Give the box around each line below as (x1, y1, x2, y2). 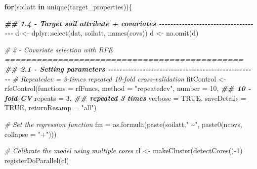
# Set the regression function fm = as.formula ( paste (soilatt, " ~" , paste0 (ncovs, (4, 119, 242, 129)
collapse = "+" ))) (4, 128, 57, 139)
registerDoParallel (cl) (4, 155, 69, 165)
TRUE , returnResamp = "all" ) (4, 102, 97, 113)
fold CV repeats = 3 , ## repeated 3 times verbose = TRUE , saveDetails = (4, 92, 247, 103)
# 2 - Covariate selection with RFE (4, 44, 113, 54)
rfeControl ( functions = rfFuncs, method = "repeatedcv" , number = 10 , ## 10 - (4, 83, 251, 93)
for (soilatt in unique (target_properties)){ (4, 1, 132, 11)
